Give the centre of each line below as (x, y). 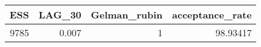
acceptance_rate (212, 15)
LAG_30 (60, 15)
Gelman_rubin (127, 15)
